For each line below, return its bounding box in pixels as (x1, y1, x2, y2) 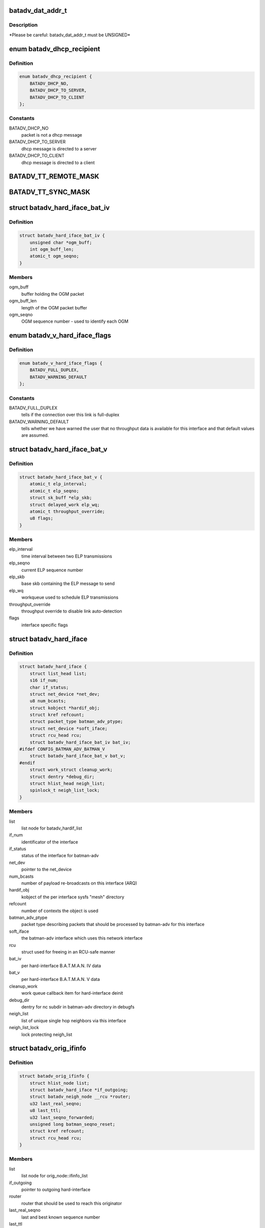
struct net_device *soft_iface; (29, 726, 108, 731)
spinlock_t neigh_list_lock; (29, 787, 100, 793)
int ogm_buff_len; (29, 246, 74, 252)
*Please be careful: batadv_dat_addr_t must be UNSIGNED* (9, 32, 131, 38)
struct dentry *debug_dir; (29, 774, 95, 780)
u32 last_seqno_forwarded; (29, 1115, 95, 1120)
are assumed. (21, 432, 49, 438)
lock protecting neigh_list (21, 1032, 73, 1037)
